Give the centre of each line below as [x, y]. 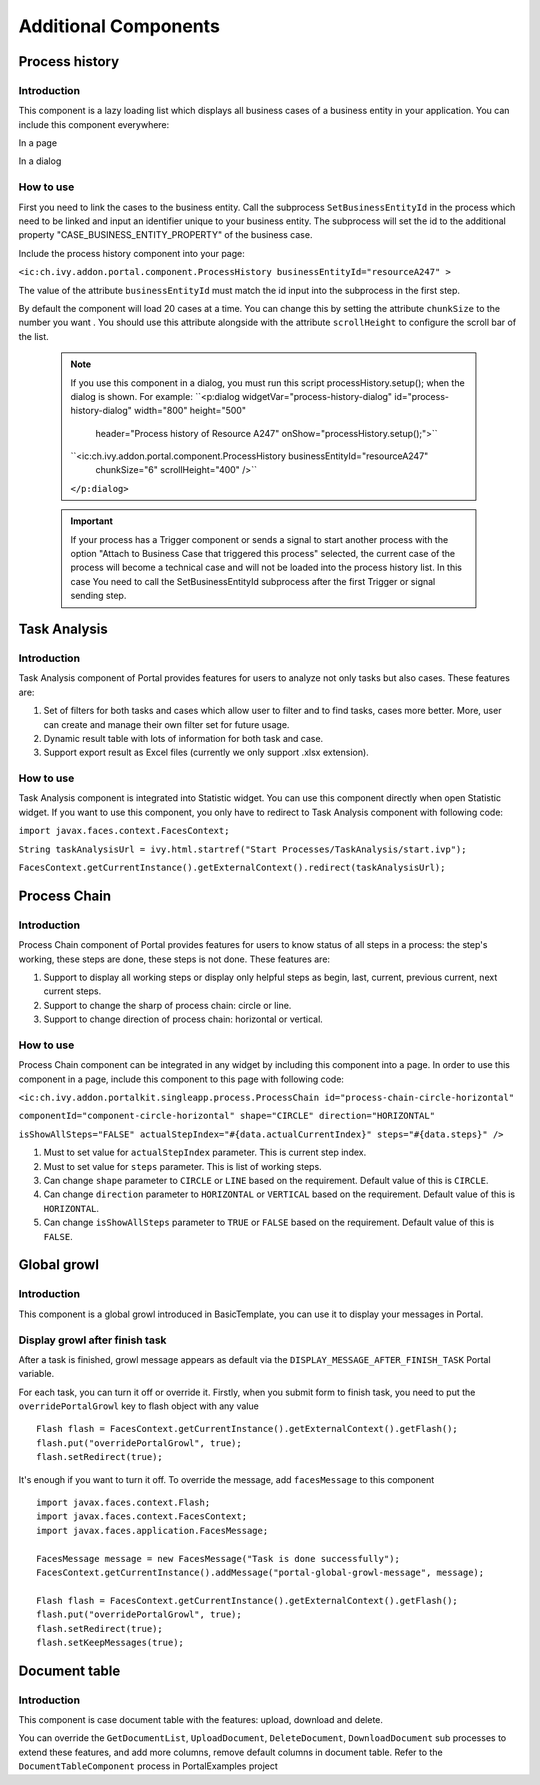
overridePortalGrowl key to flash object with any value [138, 1406]
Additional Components [119, 26]
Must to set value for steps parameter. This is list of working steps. [182, 1166]
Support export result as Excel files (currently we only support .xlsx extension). [206, 752]
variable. [36, 1374]
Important [92, 521]
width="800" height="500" [190, 411]
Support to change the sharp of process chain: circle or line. [167, 1005]
